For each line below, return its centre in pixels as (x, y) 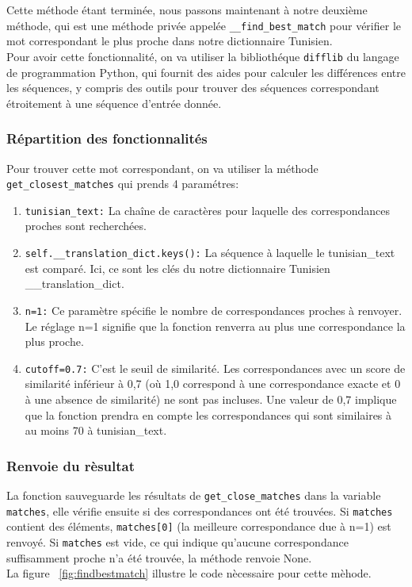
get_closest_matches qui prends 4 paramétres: (123, 184)
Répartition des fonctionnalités (107, 138)
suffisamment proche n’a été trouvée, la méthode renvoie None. (159, 557)
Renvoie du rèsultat (71, 465)
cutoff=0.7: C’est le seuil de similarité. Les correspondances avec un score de (215, 368)
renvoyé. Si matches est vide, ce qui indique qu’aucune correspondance (177, 541)
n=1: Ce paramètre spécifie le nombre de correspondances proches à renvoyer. (214, 310)
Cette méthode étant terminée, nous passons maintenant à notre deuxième (187, 10)
